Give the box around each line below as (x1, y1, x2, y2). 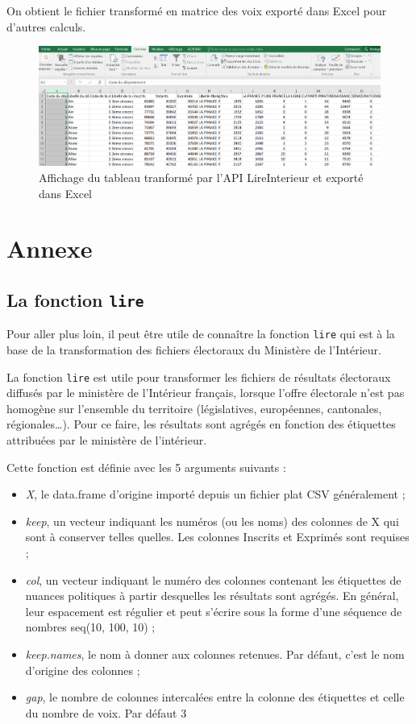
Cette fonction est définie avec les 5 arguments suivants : (6, 458, 286, 475)
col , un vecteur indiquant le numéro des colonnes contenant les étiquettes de (25, 571, 401, 588)
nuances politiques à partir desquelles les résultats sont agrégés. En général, (25, 587, 399, 604)
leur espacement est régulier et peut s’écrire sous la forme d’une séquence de (25, 602, 402, 619)
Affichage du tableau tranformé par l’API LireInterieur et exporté (39, 168, 364, 185)
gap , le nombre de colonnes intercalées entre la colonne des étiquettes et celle (25, 689, 405, 705)
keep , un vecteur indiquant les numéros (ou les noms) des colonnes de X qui (25, 512, 399, 529)
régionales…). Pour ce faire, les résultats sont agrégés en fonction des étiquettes (6, 416, 396, 432)
